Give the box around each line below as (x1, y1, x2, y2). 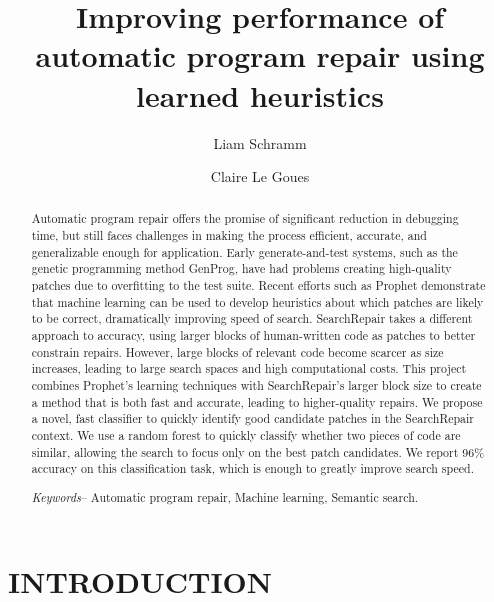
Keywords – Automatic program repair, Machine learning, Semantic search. (31, 488, 419, 505)
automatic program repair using (35, 35, 485, 76)
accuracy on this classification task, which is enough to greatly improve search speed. (31, 460, 474, 477)
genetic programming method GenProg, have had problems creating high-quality (31, 260, 452, 277)
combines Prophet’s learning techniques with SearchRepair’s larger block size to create (31, 377, 482, 394)
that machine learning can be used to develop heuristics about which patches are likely (31, 293, 484, 310)
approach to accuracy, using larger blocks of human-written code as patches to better (31, 327, 476, 344)
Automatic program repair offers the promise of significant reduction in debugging (31, 210, 459, 227)
